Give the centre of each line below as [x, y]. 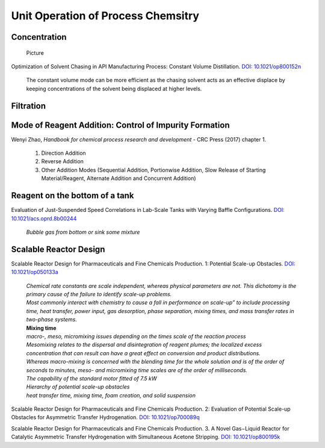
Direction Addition [64, 153]
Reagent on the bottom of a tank [73, 196]
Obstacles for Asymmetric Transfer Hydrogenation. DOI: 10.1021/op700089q [105, 417]
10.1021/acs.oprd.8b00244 [44, 218]
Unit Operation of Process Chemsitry [105, 16]
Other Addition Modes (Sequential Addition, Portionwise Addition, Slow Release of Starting [153, 170]
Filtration [29, 106]
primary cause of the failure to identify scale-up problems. [99, 294]
